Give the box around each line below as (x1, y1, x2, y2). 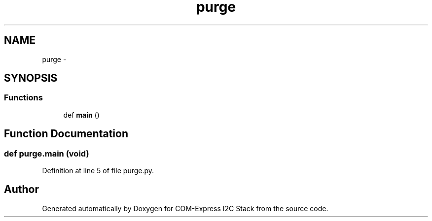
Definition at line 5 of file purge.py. (42, 166, 154, 175)
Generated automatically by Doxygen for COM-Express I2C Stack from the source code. (42, 204, 328, 213)
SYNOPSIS (4, 72, 58, 85)
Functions (4, 93, 43, 103)
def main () (63, 110, 100, 119)
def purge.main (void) (4, 148, 89, 158)
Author (4, 183, 39, 196)
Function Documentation (4, 127, 128, 140)
